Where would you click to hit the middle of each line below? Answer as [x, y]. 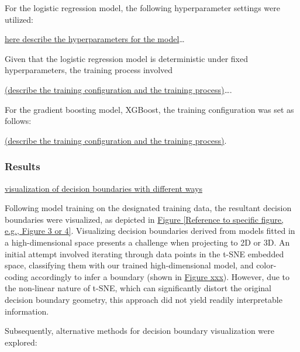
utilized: [19, 19]
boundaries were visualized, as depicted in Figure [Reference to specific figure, [144, 219]
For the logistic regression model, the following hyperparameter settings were [143, 8]
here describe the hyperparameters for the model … [95, 39]
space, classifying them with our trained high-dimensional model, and [129, 265]
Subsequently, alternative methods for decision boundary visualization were [139, 331]
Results [23, 166]
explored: [21, 342]
